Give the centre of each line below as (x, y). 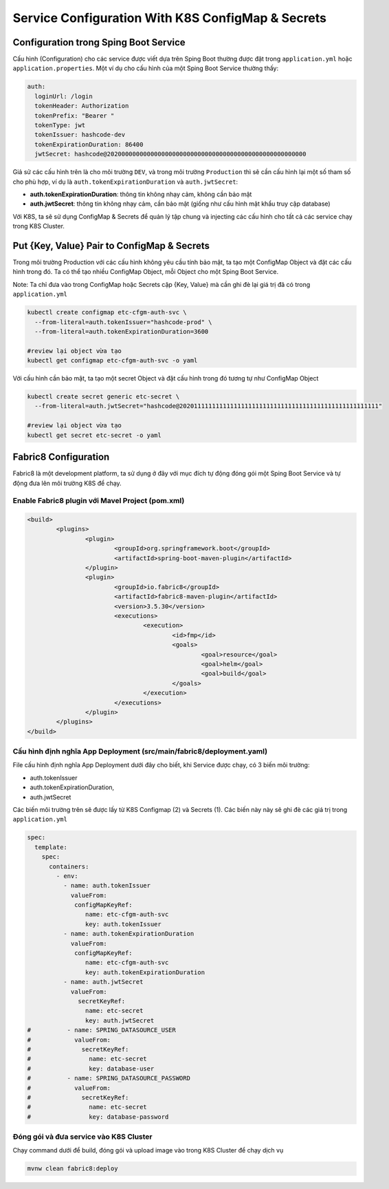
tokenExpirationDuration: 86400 (89, 144)
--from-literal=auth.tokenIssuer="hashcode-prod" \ (123, 322)
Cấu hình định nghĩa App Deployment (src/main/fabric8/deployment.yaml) (140, 751)
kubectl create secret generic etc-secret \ (103, 397)
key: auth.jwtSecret (120, 1020)
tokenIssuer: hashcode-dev (80, 135)
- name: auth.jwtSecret (103, 982)
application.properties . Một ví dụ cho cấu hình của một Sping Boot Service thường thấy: (145, 68)
